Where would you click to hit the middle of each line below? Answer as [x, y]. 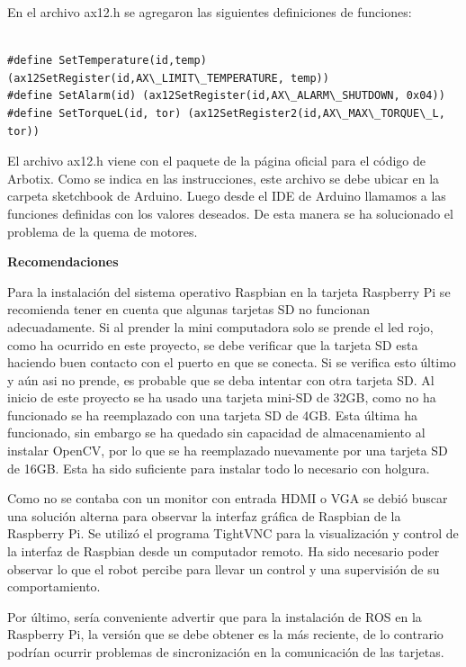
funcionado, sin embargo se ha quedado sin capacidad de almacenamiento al [216, 433]
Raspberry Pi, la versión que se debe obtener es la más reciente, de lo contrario [225, 634]
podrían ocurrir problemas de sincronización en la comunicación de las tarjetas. [226, 652]
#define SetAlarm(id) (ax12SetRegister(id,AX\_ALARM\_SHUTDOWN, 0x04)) [226, 96]
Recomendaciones [63, 261]
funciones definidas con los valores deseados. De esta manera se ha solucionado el [230, 213]
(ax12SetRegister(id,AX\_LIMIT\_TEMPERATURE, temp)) [168, 78]
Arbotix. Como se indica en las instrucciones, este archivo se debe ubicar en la [224, 178]
